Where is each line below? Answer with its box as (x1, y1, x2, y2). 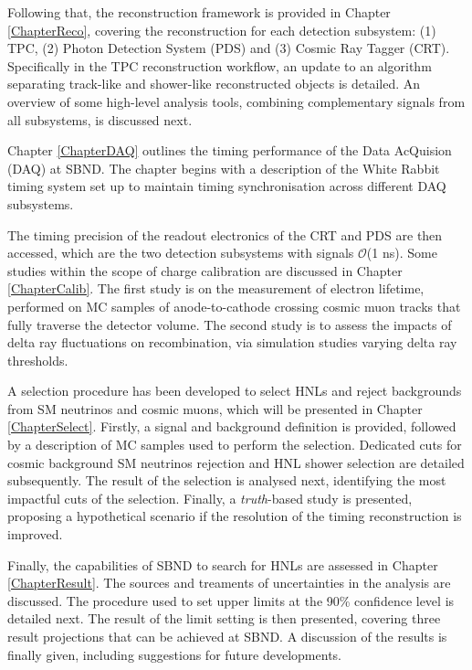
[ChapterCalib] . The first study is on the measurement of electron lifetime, (7, 279, 425, 298)
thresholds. (7, 350, 68, 369)
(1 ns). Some (366, 243, 437, 262)
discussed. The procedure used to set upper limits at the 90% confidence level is (7, 590, 455, 610)
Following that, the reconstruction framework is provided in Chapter (7, 3, 391, 21)
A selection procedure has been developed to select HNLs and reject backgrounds (7, 381, 462, 400)
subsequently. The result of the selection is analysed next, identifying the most (7, 471, 446, 490)
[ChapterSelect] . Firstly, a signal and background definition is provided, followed (7, 417, 456, 436)
